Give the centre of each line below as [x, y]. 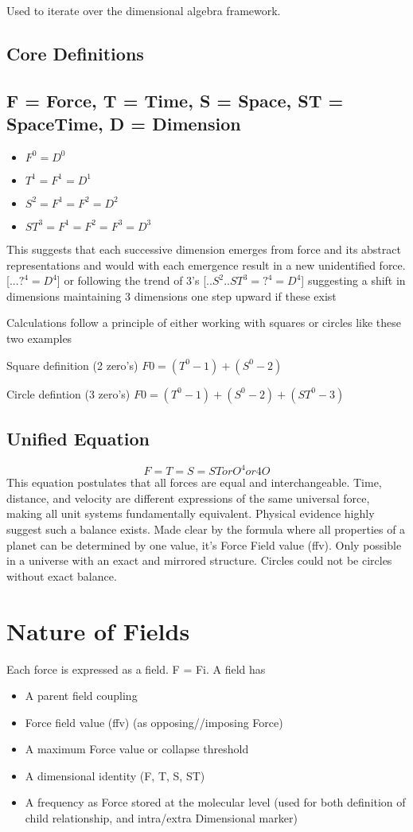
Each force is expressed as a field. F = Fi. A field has [136, 669]
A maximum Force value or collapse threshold [137, 749]
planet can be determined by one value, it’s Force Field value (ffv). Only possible [204, 544]
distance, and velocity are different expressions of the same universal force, [188, 498]
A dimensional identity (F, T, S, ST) [115, 775]
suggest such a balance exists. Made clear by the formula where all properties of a [206, 529]
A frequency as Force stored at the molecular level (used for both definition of [215, 802]
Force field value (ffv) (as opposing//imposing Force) [154, 722]
